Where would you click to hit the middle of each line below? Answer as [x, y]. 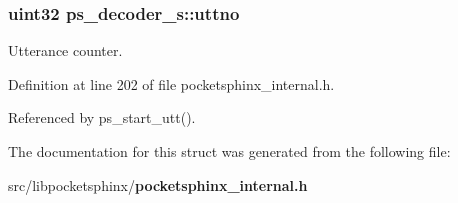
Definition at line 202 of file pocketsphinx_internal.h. [171, 83]
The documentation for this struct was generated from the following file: [229, 151]
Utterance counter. [65, 50]
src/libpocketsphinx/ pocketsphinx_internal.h [158, 184]
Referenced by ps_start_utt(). [102, 117]
